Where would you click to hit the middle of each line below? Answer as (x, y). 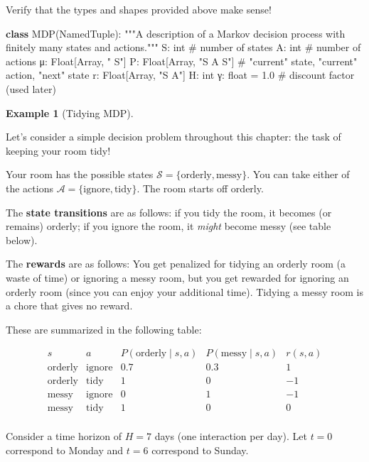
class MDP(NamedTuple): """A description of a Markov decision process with (176, 33)
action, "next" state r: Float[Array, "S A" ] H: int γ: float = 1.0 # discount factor (180, 75)
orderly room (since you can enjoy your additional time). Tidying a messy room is (184, 291)
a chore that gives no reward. (69, 306)
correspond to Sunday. (200, 450)
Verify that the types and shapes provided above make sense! (139, 9)
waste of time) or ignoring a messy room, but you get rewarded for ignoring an (177, 277)
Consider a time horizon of (64, 436)
